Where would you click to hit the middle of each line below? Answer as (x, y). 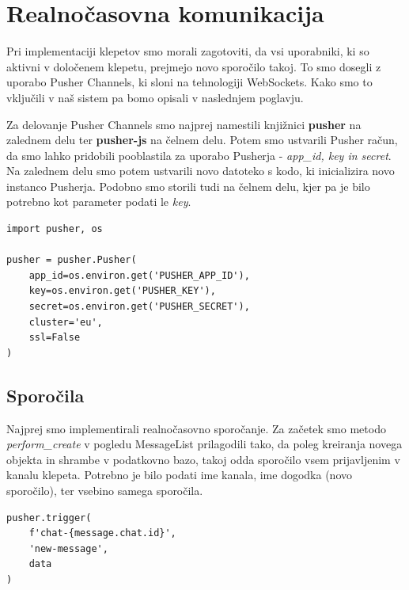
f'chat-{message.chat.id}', (102, 533)
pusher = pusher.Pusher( (72, 260)
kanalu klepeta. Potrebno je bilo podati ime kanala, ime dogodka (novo (180, 475)
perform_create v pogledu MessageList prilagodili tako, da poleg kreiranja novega (204, 444)
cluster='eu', (66, 322)
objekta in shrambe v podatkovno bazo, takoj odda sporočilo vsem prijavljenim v (203, 459)
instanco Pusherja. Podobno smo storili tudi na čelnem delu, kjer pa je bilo (188, 186)
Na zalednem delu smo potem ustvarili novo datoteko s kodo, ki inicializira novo (201, 171)
